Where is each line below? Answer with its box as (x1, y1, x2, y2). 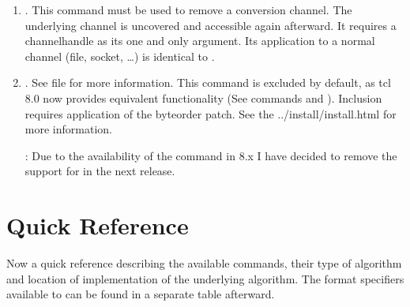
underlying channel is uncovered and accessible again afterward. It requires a (24, 17, 397, 33)
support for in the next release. (24, 163, 175, 179)
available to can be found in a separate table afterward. (6, 286, 275, 302)
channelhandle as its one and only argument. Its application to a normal (24, 32, 375, 49)
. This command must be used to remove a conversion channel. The (24, 2, 352, 17)
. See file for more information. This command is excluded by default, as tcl (24, 74, 391, 91)
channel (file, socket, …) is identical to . (24, 47, 215, 64)
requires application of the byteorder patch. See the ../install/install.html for (24, 105, 397, 122)
